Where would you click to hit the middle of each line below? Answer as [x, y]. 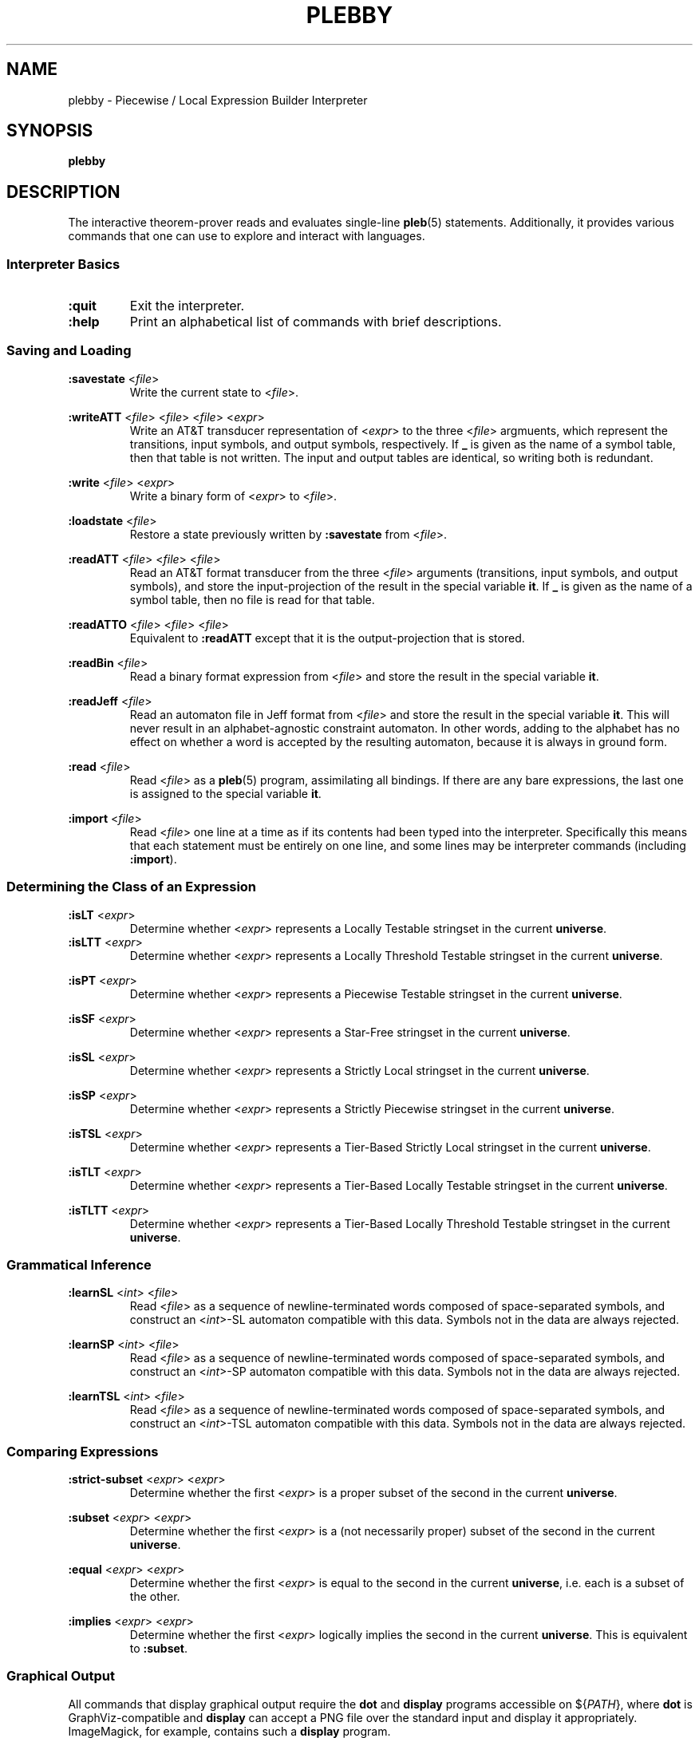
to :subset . [158, 1649]
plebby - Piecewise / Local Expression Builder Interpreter [218, 100]
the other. [155, 1597]
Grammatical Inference [79, 1264]
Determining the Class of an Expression [132, 887]
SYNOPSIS [50, 131]
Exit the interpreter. [187, 306]
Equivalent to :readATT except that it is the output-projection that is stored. [327, 638]
